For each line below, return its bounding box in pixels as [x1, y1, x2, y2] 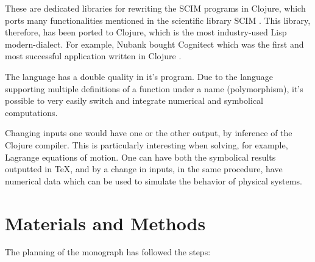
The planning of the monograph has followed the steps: [5, 246, 211, 258]
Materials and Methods [5, 210, 206, 235]
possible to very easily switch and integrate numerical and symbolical [5, 94, 263, 107]
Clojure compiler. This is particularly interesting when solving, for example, [5, 138, 288, 151]
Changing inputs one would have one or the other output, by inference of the [5, 126, 292, 139]
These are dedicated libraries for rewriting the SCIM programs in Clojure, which [5, 2, 306, 14]
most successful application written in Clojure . [5, 49, 182, 62]
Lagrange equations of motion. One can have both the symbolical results [5, 150, 276, 163]
